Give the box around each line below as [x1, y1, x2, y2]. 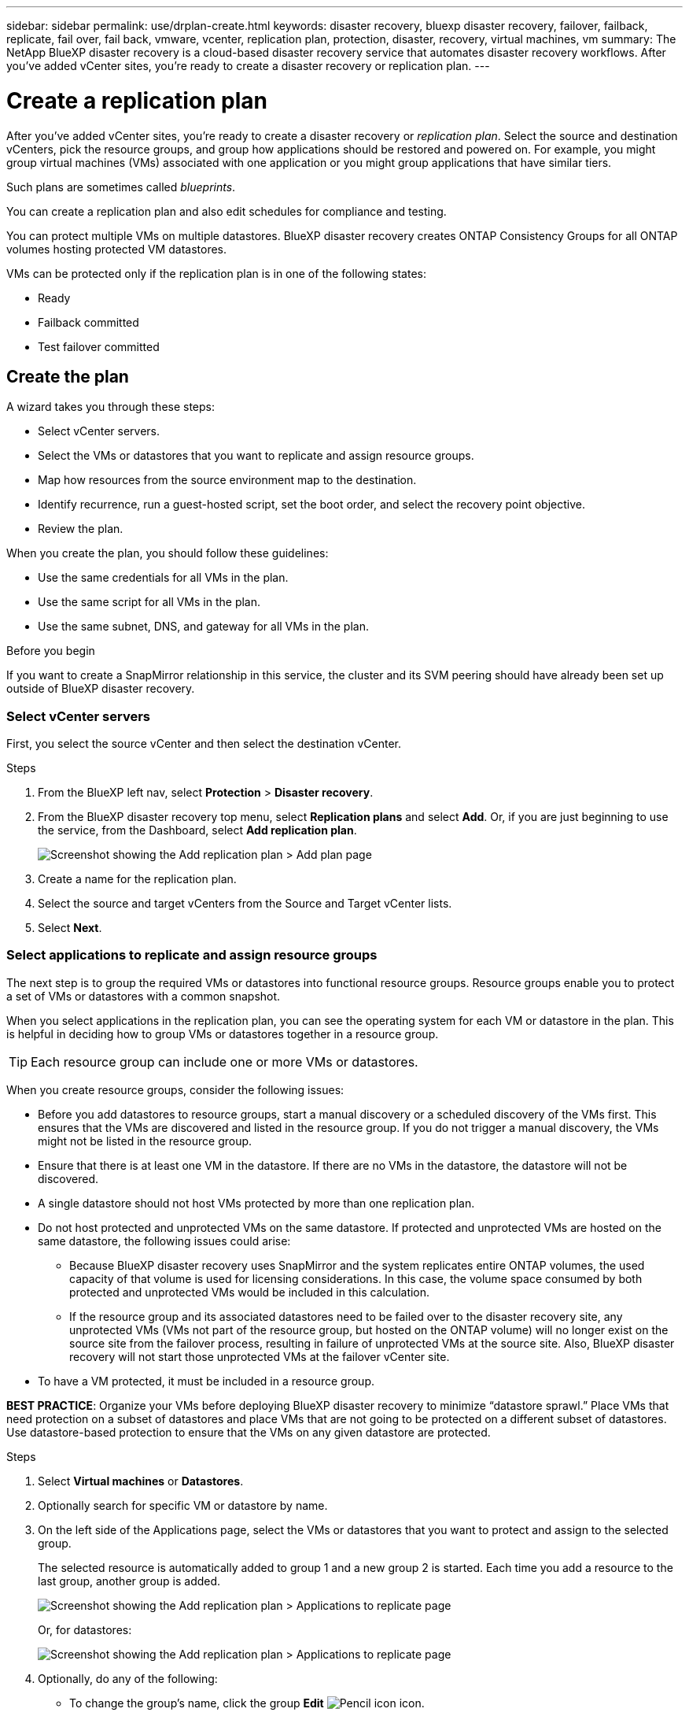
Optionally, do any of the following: [38, 1671, 218, 1685]
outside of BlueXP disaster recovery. [6, 682, 195, 696]
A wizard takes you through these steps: [6, 400, 216, 414]
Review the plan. [38, 522, 123, 536]
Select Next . [38, 921, 102, 935]
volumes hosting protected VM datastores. [6, 242, 227, 256]
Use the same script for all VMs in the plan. [38, 595, 261, 609]
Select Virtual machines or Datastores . [38, 1474, 244, 1488]
